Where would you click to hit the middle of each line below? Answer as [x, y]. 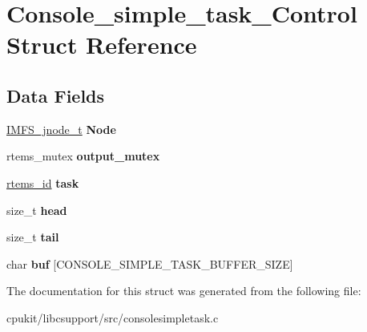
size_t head [37, 210]
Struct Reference [102, 45]
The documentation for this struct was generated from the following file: [184, 291]
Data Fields [56, 95]
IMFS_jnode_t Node [61, 129]
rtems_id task [43, 182]
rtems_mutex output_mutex [83, 156]
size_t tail [33, 237]
